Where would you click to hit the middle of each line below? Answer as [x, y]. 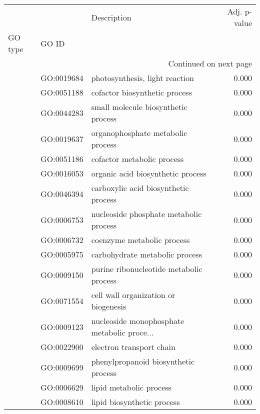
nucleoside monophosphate [138, 321]
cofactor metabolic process [137, 159]
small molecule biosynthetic [139, 107]
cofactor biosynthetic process [141, 92]
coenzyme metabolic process [140, 240]
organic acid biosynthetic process [149, 173]
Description [111, 17]
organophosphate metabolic [139, 133]
